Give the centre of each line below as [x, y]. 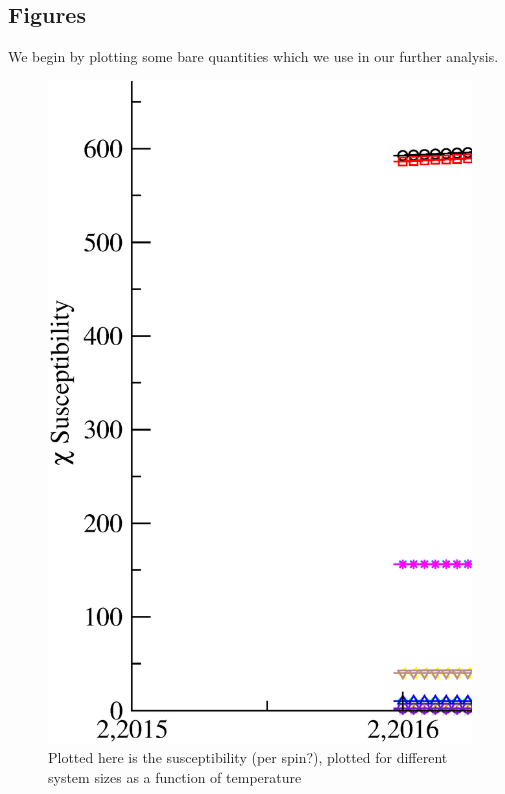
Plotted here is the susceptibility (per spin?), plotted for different [248, 757]
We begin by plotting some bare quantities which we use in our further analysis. [253, 56]
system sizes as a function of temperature [175, 776]
